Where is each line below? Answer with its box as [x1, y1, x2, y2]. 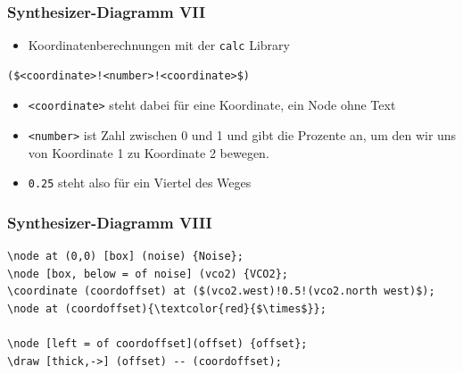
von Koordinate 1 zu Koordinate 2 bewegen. [28, 143, 269, 162]
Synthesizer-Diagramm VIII [7, 211, 212, 233]
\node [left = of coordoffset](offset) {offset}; [7, 337, 308, 351]
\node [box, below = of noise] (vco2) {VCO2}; [7, 267, 288, 280]
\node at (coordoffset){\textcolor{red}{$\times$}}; [7, 303, 327, 316]
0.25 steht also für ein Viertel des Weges [28, 173, 252, 192]
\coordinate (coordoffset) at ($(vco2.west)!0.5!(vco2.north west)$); [7, 285, 435, 298]
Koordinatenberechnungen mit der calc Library [28, 36, 290, 54]
